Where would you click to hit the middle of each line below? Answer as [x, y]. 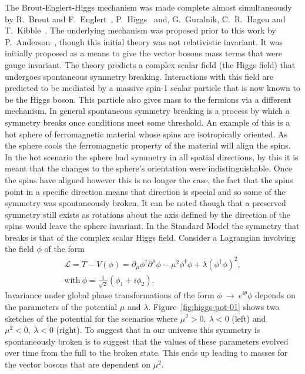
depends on [275, 295]
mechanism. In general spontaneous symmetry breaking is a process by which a [147, 111]
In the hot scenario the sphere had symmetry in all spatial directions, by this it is [152, 156]
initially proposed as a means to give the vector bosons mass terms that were [144, 53]
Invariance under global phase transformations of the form [110, 295]
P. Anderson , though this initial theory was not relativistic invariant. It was [144, 41]
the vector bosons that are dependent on [78, 364]
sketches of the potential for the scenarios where [91, 318]
